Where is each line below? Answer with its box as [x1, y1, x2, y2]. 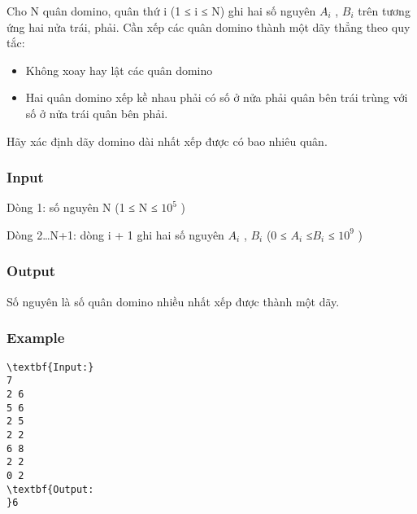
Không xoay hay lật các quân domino [25, 61, 213, 78]
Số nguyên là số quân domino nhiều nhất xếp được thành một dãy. [7, 292, 340, 310]
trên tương [358, 2, 410, 19]
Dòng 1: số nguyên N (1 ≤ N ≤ [7, 199, 158, 216]
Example [7, 327, 65, 348]
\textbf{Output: [7, 483, 94, 495]
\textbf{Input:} [7, 361, 94, 373]
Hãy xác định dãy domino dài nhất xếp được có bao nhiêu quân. [7, 132, 328, 149]
